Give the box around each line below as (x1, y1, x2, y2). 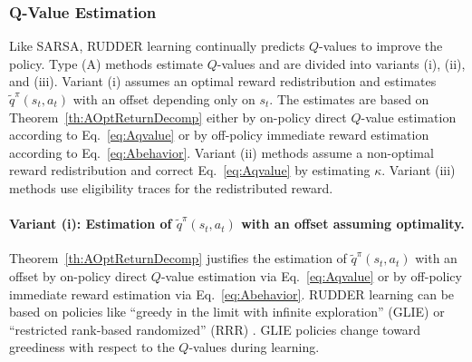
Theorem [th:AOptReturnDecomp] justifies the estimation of (9, 249, 347, 268)
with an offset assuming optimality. (241, 214, 465, 233)
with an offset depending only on (72, 90, 255, 108)
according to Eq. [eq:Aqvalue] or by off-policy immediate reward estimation (9, 125, 429, 144)
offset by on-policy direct (9, 266, 148, 285)
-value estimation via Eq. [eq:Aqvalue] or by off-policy (160, 266, 462, 285)
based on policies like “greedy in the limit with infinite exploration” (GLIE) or (9, 302, 445, 321)
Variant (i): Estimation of (9, 214, 172, 233)
